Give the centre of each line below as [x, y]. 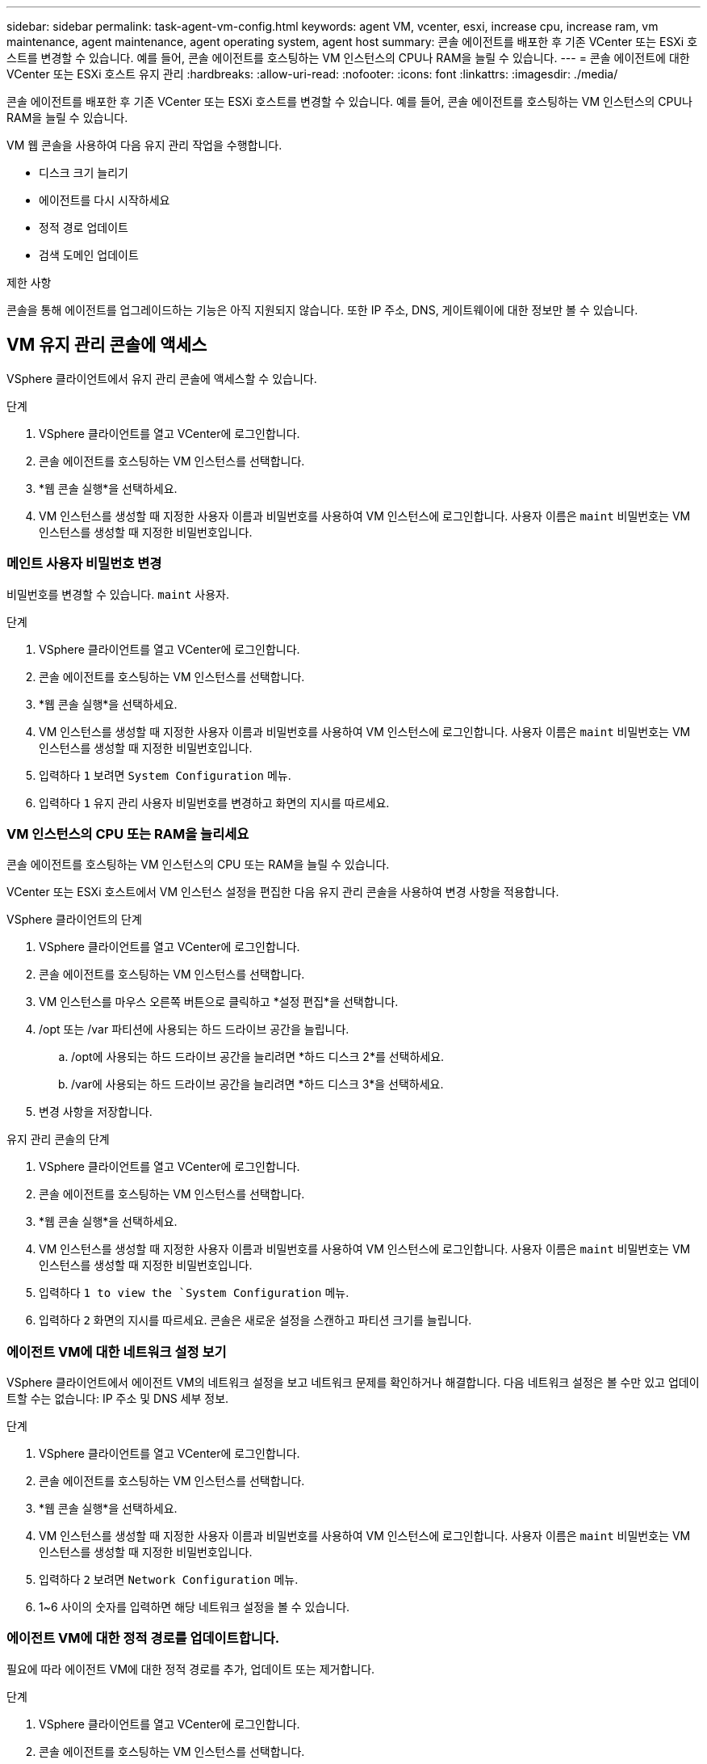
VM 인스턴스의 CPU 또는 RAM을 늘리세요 [128, 834]
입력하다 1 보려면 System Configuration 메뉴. [165, 775]
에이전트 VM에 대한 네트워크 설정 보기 [117, 1351]
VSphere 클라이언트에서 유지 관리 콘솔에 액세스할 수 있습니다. [162, 378]
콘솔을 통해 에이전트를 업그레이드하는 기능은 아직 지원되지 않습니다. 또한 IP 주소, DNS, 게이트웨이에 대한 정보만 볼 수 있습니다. [322, 310]
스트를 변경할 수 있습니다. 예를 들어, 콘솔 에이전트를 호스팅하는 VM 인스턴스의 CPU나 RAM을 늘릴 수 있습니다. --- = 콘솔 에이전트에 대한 [348, 58]
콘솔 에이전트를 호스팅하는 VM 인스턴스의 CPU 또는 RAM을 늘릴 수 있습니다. [198, 865]
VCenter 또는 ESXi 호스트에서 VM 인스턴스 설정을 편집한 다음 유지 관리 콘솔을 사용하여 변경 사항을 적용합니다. [283, 892]
